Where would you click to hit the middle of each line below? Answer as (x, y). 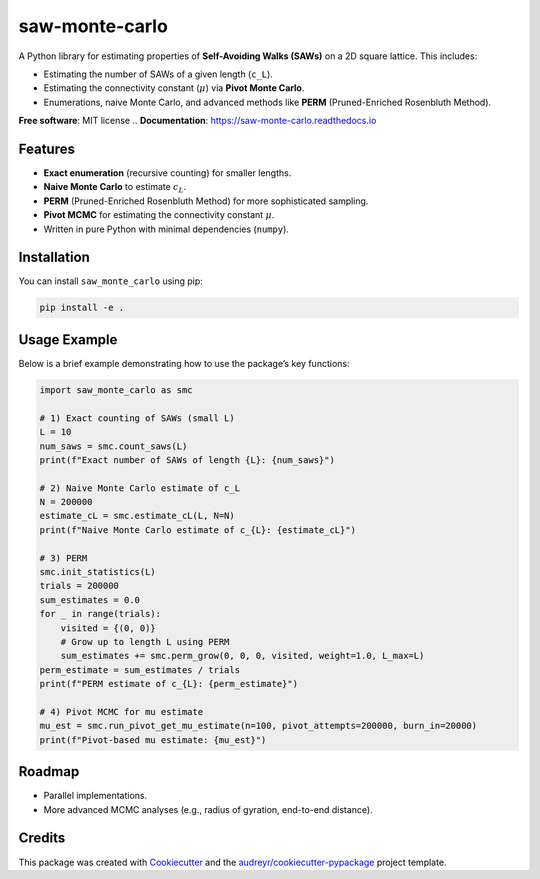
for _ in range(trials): (100, 614)
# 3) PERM (63, 558)
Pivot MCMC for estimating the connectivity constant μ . (159, 215)
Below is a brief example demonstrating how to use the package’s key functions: (184, 363)
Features (46, 148)
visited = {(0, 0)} (108, 628)
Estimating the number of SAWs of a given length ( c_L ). (158, 74)
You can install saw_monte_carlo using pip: (111, 281)
